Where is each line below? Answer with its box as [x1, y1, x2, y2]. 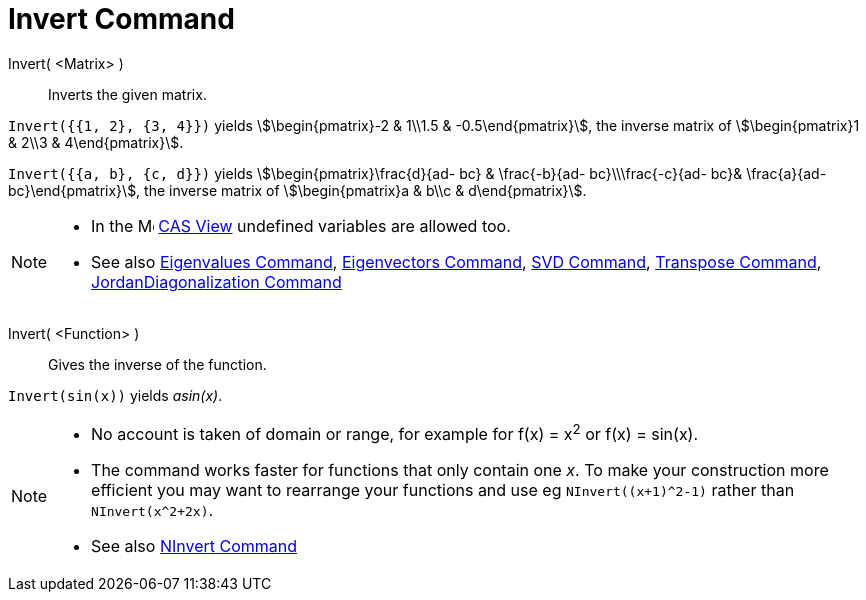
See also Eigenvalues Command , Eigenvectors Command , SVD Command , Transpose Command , [91, 251, 822, 272]
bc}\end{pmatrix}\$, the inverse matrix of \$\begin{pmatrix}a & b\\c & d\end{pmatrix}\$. [8, 181, 587, 199]
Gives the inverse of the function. [48, 355, 267, 373]
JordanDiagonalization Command [91, 271, 342, 292]
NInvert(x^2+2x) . [91, 500, 214, 521]
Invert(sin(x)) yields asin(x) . [8, 386, 223, 404]
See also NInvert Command [91, 536, 298, 557]
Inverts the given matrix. [48, 85, 207, 103]
